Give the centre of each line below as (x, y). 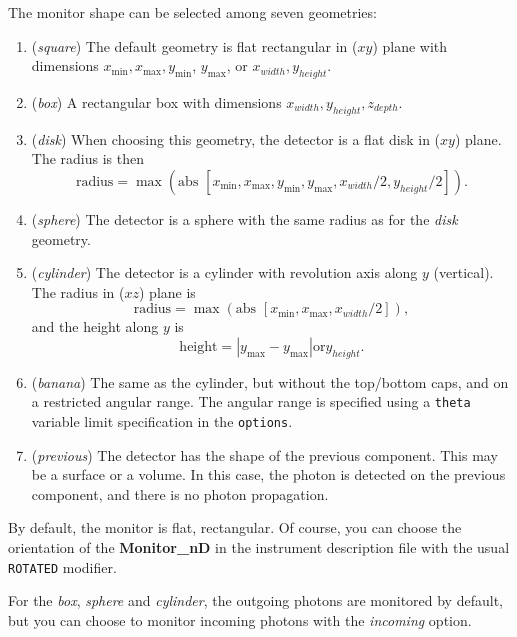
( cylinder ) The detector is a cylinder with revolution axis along (224, 272)
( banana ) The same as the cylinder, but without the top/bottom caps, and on (270, 381)
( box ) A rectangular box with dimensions (156, 101)
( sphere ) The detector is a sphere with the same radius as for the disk (244, 218)
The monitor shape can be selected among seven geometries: (192, 12)
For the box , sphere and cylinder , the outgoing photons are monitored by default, (255, 600)
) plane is (167, 291)
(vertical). (463, 272)
